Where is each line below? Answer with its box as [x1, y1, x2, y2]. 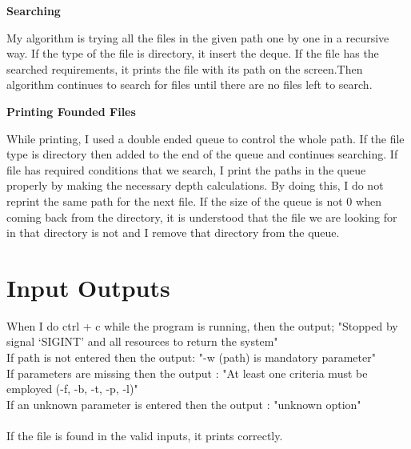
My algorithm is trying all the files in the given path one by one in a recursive [6, 29, 389, 46]
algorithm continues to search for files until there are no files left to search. [6, 76, 373, 93]
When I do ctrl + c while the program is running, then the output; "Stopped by [6, 317, 398, 334]
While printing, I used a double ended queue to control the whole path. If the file [6, 130, 405, 146]
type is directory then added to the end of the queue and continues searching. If [6, 146, 398, 162]
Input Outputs [6, 271, 170, 303]
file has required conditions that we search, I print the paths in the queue [6, 161, 366, 178]
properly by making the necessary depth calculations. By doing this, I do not [6, 177, 384, 194]
